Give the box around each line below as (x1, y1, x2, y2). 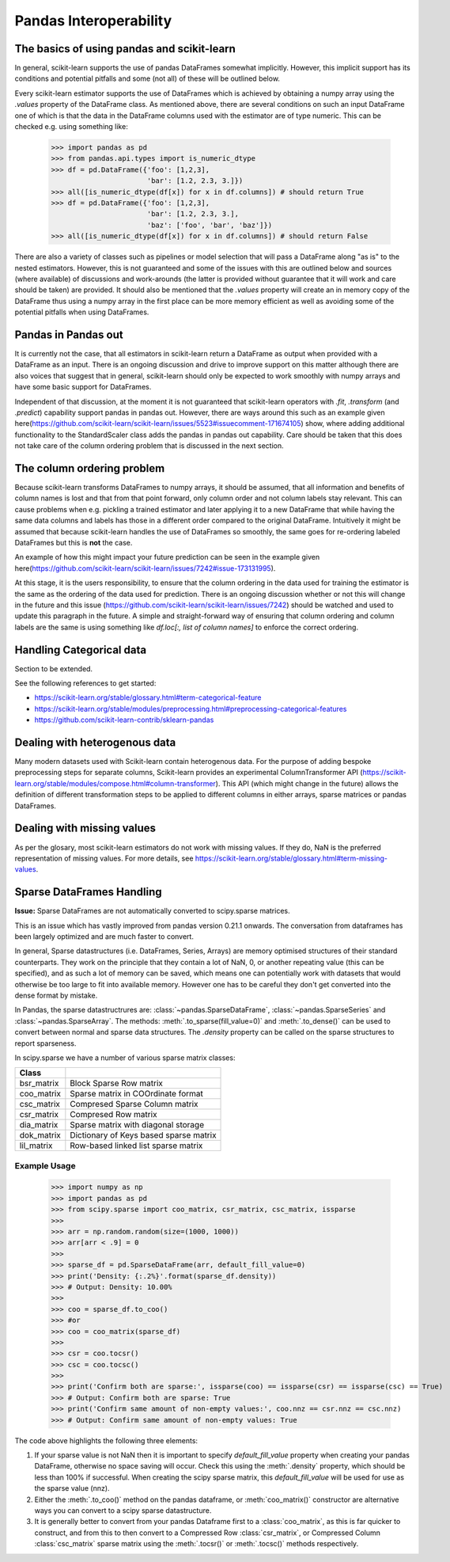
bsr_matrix (19, 1077, 59, 1089)
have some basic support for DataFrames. (14, 382, 152, 392)
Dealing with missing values (14, 822, 157, 835)
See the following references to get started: (14, 678, 157, 688)
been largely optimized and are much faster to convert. (14, 932, 194, 941)
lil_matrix (19, 1140, 53, 1151)
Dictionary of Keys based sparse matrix (70, 1130, 217, 1141)
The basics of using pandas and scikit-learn (14, 42, 236, 55)
